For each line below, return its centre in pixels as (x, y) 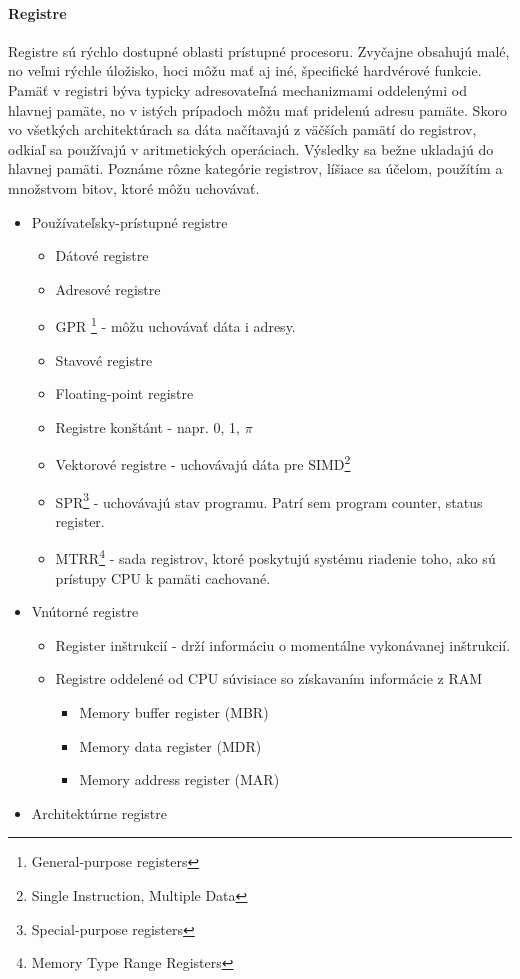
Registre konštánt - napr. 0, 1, (147, 426)
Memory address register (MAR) (179, 779)
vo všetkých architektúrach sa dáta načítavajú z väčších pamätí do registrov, (242, 129)
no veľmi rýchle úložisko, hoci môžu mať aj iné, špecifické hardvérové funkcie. (245, 70)
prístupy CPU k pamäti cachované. (163, 577)
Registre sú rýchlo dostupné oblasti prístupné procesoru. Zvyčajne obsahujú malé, (259, 50)
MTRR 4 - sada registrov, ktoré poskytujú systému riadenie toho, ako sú (275, 557)
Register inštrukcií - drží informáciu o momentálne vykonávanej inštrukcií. (283, 644)
